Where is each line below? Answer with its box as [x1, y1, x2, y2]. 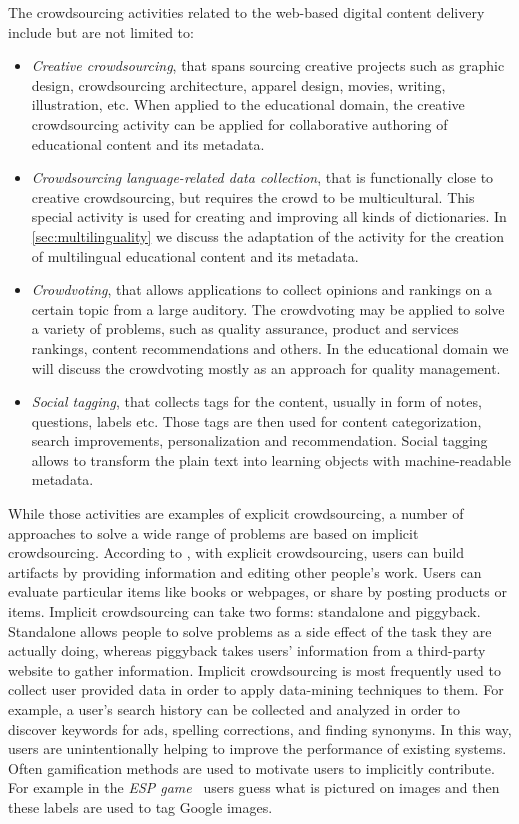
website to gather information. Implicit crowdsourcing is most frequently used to [8, 659, 501, 680]
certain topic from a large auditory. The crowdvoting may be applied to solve [31, 298, 505, 319]
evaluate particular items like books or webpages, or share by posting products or [8, 581, 507, 602]
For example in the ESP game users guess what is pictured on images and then [8, 777, 500, 798]
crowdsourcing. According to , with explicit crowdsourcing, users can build [8, 542, 464, 563]
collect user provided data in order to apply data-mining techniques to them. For [8, 679, 504, 700]
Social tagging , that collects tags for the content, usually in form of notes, [31, 391, 482, 412]
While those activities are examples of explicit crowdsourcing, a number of [8, 503, 464, 524]
